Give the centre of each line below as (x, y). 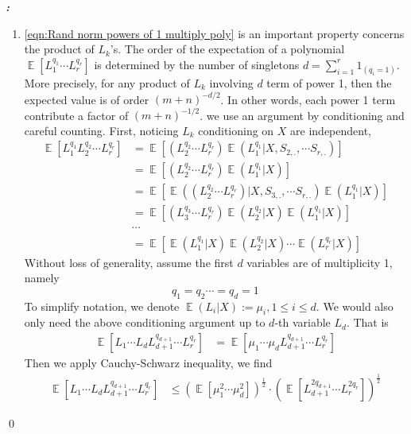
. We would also (355, 306)
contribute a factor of (76, 115)
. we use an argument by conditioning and (302, 115)
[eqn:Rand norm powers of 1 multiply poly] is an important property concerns (214, 33)
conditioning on (236, 130)
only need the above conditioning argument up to (145, 322)
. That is (367, 322)
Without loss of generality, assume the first (129, 262)
